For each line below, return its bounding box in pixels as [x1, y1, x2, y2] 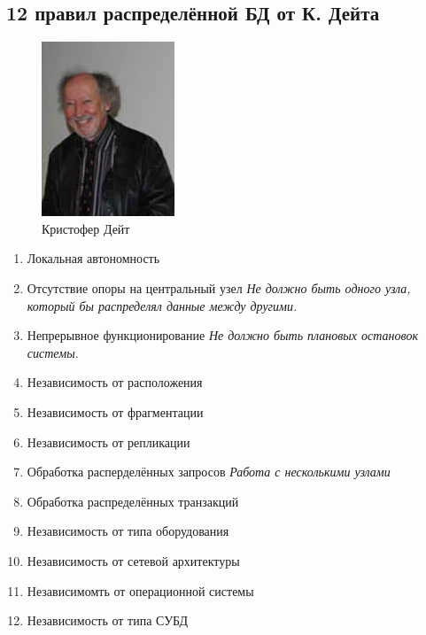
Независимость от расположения [27, 373, 203, 391]
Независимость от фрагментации [27, 402, 204, 421]
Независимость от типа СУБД [27, 611, 189, 630]
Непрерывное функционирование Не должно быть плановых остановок [27, 326, 418, 345]
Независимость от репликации [27, 432, 190, 451]
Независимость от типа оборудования [27, 522, 229, 540]
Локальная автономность [27, 249, 160, 267]
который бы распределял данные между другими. [27, 296, 298, 314]
